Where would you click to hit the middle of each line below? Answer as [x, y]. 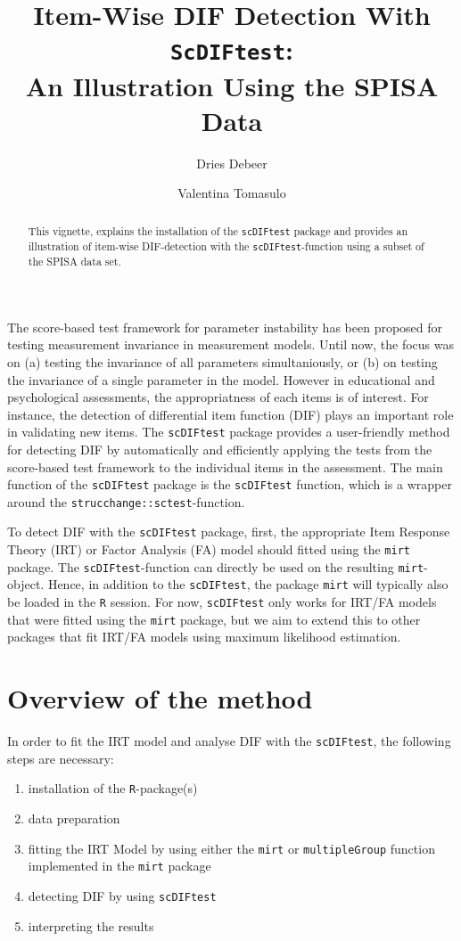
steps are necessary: [61, 758]
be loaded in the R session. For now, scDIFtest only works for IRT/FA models [222, 602]
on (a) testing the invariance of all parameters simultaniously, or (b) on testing [222, 361]
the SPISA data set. [74, 262]
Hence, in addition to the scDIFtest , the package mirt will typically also [248, 584]
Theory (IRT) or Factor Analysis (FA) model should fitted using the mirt [209, 549]
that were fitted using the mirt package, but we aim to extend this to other [214, 619]
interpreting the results [91, 925]
